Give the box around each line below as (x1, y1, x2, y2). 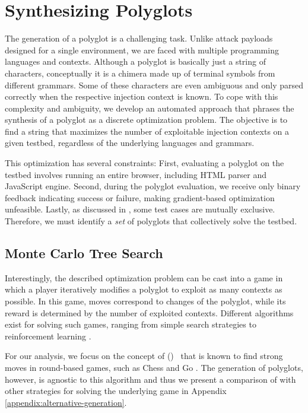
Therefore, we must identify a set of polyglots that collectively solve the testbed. (5, 215, 297, 227)
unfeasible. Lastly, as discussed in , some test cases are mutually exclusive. (5, 203, 275, 215)
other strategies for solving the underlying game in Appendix (5, 385, 227, 397)
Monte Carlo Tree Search (5, 244, 163, 262)
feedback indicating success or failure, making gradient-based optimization (5, 191, 275, 204)
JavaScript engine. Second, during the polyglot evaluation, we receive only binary (5, 180, 301, 192)
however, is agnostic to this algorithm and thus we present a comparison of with (5, 373, 296, 385)
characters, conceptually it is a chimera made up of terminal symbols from (5, 66, 275, 79)
